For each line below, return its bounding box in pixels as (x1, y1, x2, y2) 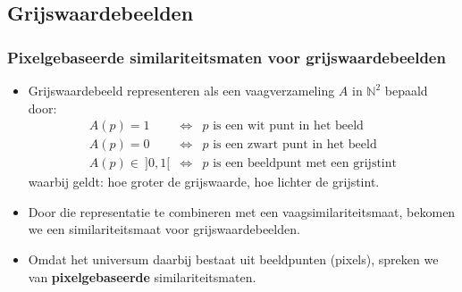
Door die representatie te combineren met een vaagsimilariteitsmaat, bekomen (28, 202, 456, 221)
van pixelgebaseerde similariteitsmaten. (28, 267, 256, 286)
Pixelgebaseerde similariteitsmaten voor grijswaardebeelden (7, 46, 446, 68)
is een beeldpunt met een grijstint (213, 157, 397, 171)
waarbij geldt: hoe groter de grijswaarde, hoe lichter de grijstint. (28, 172, 380, 191)
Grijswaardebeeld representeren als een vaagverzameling (28, 81, 335, 99)
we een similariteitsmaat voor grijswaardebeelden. (28, 220, 300, 238)
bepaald (384, 81, 428, 99)
